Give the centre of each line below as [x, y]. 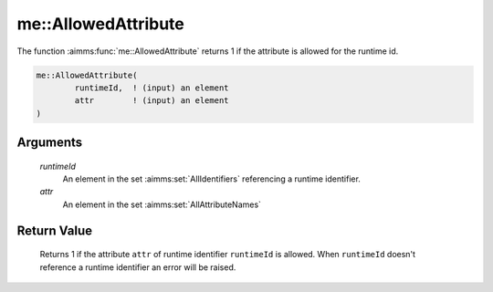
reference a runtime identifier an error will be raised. [138, 267]
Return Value [55, 230]
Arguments [50, 143]
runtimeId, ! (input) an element [152, 88]
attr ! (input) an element [152, 101]
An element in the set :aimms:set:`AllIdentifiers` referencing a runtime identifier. [211, 179]
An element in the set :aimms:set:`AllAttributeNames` [162, 204]
